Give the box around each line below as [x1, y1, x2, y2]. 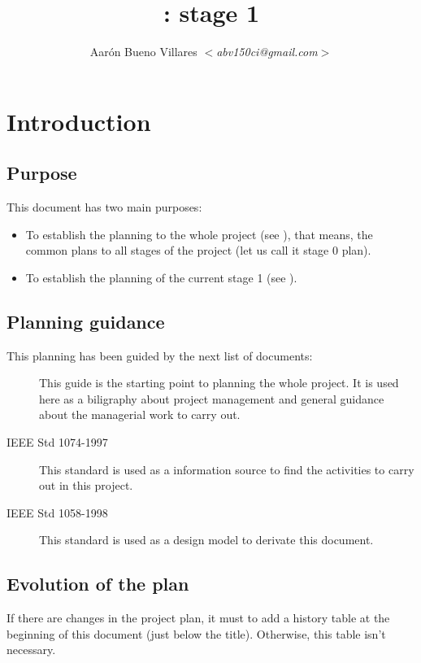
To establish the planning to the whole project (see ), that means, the [25, 225, 373, 242]
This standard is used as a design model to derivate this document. [39, 531, 374, 548]
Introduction [7, 104, 151, 137]
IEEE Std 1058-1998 [7, 504, 108, 521]
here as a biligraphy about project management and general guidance [39, 390, 384, 407]
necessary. [7, 641, 56, 658]
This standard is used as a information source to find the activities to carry [39, 460, 414, 478]
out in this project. [39, 477, 133, 494]
